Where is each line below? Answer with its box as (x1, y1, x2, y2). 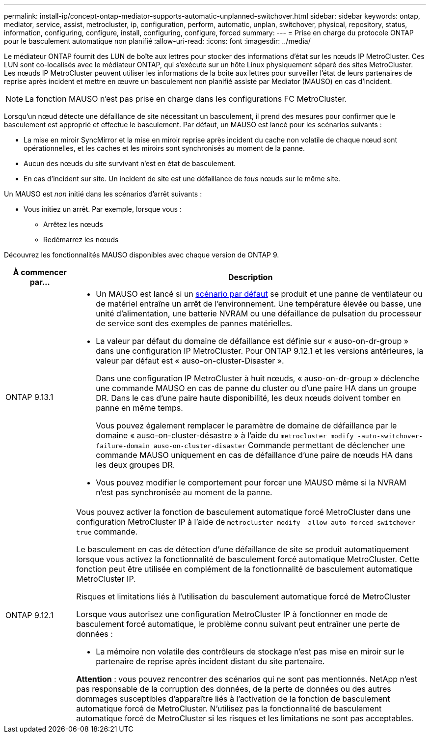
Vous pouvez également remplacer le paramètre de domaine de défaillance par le (96, 421, 397, 430)
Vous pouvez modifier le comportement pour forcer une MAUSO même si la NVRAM (96, 478, 406, 487)
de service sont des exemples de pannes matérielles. (96, 318, 293, 328)
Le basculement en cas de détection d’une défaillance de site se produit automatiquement (76, 544, 409, 554)
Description (228, 272, 273, 282)
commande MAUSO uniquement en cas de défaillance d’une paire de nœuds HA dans (96, 450, 413, 460)
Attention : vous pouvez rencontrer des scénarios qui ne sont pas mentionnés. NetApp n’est (76, 674, 417, 684)
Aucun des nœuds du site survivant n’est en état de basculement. (24, 159, 236, 168)
